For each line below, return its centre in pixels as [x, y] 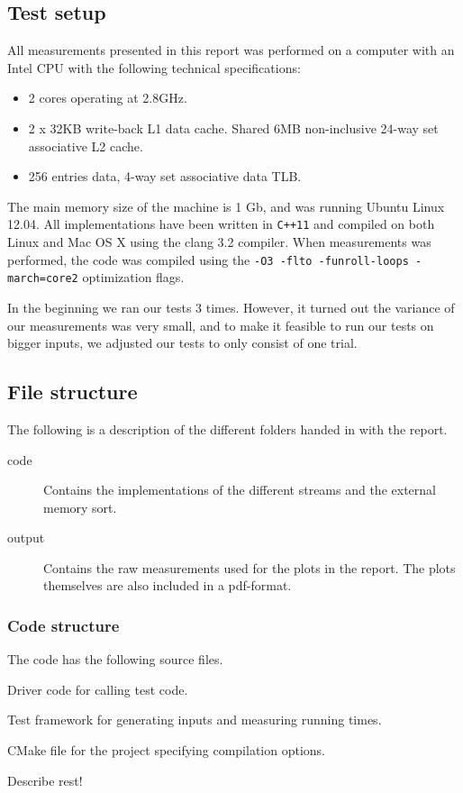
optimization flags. [133, 277]
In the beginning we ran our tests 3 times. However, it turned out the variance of [231, 307]
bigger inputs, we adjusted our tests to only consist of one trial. [182, 343]
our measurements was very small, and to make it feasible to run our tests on [221, 325]
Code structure [64, 625]
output [26, 538]
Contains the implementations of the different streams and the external [240, 490]
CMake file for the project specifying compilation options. [166, 750]
